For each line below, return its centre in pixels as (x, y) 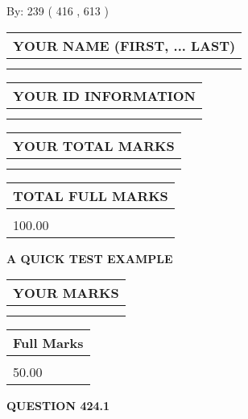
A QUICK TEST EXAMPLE (90, 258)
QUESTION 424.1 (58, 406)
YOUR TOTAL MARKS (94, 145)
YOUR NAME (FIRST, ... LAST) (124, 45)
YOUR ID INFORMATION (104, 95)
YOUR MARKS (66, 293)
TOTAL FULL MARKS (91, 195)
